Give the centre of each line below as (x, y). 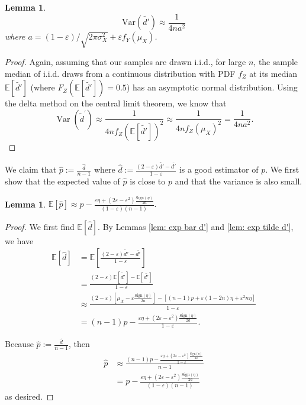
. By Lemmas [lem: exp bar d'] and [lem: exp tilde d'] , (196, 226)
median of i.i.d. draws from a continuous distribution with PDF (120, 73)
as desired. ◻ (29, 396)
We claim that (31, 169)
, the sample (276, 62)
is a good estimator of (219, 169)
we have (19, 240)
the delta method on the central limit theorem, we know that (116, 103)
